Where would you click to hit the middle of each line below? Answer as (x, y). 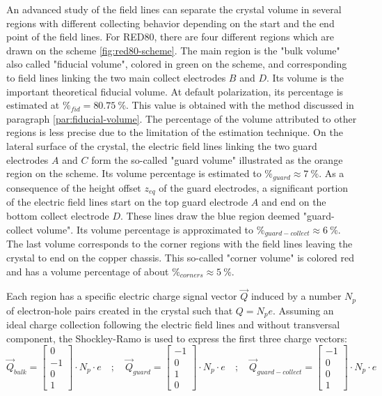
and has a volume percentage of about (88, 271)
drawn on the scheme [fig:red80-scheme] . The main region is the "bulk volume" (173, 50)
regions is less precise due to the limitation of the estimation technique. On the (175, 132)
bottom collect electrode (58, 215)
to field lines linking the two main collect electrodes (116, 77)
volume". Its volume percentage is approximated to (145, 229)
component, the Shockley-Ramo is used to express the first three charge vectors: (177, 338)
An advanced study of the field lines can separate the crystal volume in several (174, 9)
